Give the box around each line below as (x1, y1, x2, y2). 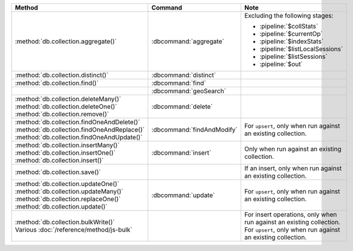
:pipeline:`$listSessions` (259, 52, 328, 61)
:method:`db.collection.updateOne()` (15, 179, 120, 188)
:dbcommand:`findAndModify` (151, 125, 238, 133)
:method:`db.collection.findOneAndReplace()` (15, 125, 145, 133)
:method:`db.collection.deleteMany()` (15, 95, 122, 103)
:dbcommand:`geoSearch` (151, 87, 227, 95)
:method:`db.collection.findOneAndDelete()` (15, 118, 140, 126)
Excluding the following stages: (244, 12, 334, 19)
